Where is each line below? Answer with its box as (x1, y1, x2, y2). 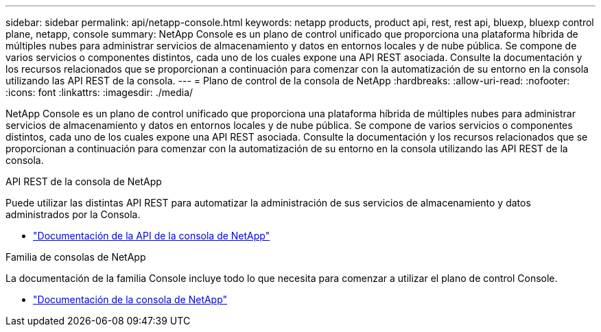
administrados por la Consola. (5, 209, 141, 220)
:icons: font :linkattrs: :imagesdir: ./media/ (5, 86, 193, 98)
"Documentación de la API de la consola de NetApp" (33, 230, 270, 241)
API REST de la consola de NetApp (5, 176, 162, 187)
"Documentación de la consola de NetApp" (33, 294, 228, 305)
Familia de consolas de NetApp (5, 251, 146, 263)
